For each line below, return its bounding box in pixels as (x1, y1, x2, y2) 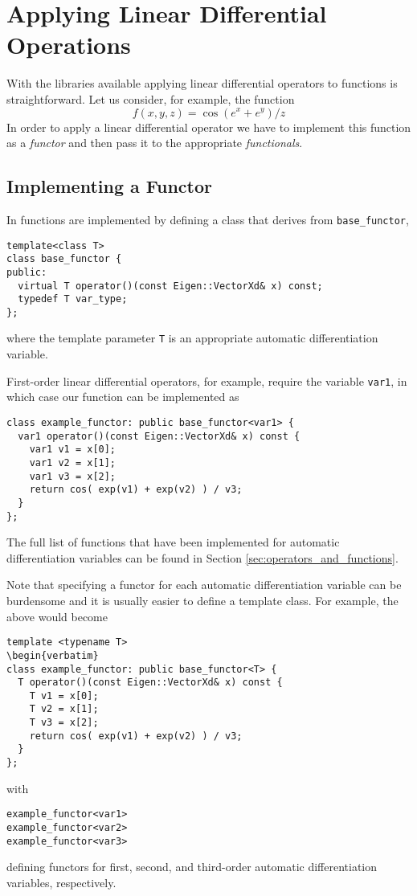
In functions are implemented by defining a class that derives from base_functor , (6, 211, 409, 227)
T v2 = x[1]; (29, 703, 99, 715)
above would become (6, 608, 108, 624)
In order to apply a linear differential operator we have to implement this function (6, 118, 411, 135)
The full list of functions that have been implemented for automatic (6, 534, 340, 550)
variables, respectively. (6, 873, 117, 890)
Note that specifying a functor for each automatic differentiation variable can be (6, 576, 402, 593)
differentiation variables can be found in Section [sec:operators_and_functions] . (6, 549, 399, 566)
